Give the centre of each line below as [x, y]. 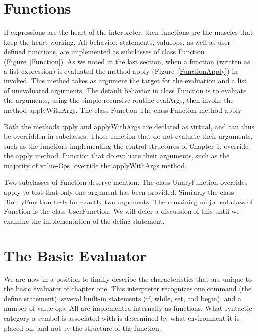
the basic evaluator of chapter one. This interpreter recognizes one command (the [128, 289]
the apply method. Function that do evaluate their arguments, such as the [117, 156]
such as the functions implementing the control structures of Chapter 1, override [126, 146]
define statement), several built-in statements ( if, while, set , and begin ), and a [123, 298]
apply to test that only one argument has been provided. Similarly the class [119, 192]
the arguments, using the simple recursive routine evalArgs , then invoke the [119, 100]
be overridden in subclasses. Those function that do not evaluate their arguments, [128, 136]
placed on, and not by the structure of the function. [83, 327]
